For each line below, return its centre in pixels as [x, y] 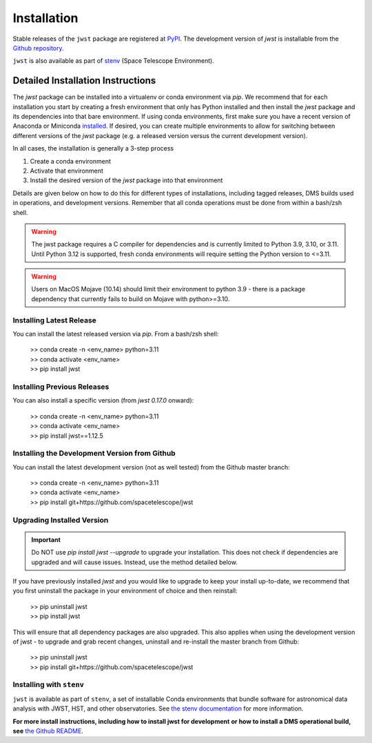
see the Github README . [48, 731]
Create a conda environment [71, 161]
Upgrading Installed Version [61, 520]
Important [46, 539]
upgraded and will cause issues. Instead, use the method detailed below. [134, 562]
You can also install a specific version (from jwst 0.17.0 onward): [103, 401]
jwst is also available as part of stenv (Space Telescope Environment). [114, 61]
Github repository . [39, 48]
